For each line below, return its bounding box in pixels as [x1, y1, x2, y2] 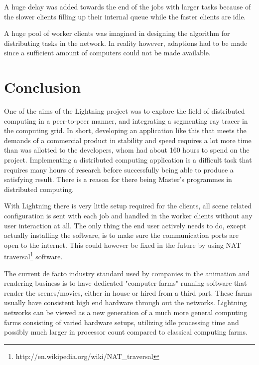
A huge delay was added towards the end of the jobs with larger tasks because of [4, 1, 251, 11]
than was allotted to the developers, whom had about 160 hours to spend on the [4, 145, 250, 155]
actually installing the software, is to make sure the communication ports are [4, 230, 239, 240]
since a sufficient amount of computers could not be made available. [4, 47, 211, 58]
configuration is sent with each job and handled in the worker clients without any [4, 210, 253, 221]
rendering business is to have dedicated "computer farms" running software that [4, 278, 247, 288]
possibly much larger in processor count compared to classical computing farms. [4, 327, 248, 337]
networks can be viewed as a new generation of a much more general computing [4, 307, 248, 318]
